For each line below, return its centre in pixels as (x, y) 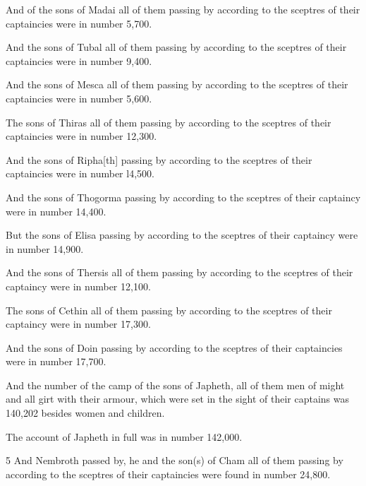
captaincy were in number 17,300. (78, 324)
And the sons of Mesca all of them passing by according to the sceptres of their (177, 84)
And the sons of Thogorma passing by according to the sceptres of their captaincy (183, 197)
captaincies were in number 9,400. (79, 60)
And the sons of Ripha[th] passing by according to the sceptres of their (159, 159)
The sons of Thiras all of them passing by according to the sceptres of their (169, 122)
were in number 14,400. (56, 211)
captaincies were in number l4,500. (80, 173)
